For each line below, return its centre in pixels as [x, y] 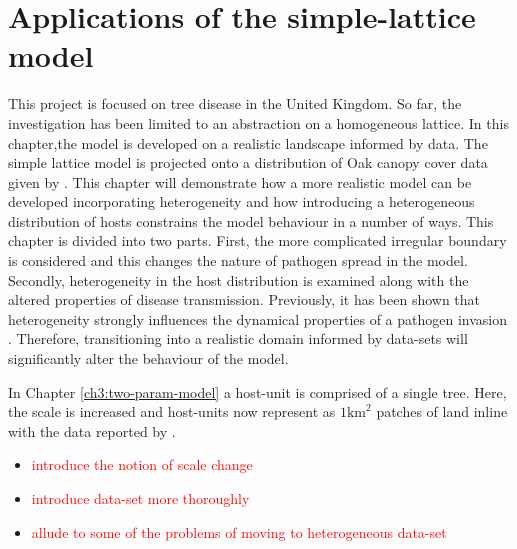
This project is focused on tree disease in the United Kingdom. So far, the [235, 103]
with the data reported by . [92, 430]
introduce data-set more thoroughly [140, 498]
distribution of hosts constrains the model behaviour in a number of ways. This [251, 220]
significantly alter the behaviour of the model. [148, 358]
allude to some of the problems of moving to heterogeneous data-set [239, 531]
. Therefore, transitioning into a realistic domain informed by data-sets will [238, 338]
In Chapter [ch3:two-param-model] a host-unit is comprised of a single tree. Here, [257, 391]
